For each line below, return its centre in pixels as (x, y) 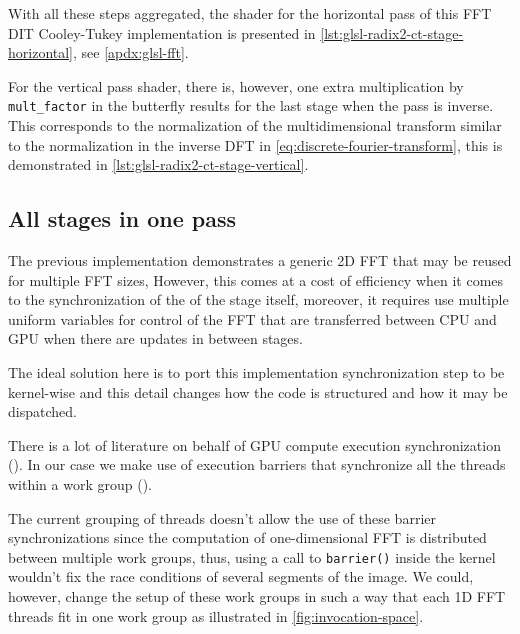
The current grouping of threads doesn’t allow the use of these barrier (222, 517)
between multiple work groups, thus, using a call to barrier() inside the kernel (252, 556)
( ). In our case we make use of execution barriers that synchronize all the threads (257, 464)
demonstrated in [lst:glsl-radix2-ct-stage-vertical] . (158, 164)
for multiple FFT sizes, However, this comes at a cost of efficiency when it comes (256, 279)
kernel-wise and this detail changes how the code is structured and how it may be (258, 391)
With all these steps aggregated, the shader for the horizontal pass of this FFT (250, 13)
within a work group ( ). (80, 483)
